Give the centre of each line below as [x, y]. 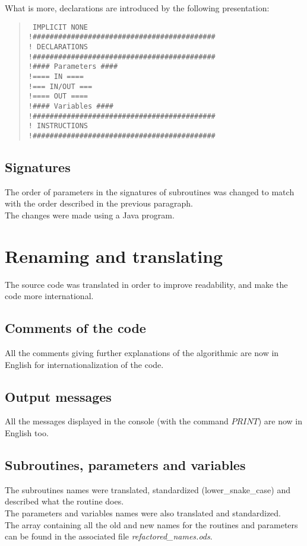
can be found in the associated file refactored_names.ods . [109, 536]
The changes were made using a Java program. [90, 215]
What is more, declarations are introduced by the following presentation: [137, 8]
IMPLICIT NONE [60, 27]
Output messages [58, 396]
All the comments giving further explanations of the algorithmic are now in [142, 352]
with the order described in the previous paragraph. [99, 203]
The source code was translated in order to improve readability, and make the [146, 284]
